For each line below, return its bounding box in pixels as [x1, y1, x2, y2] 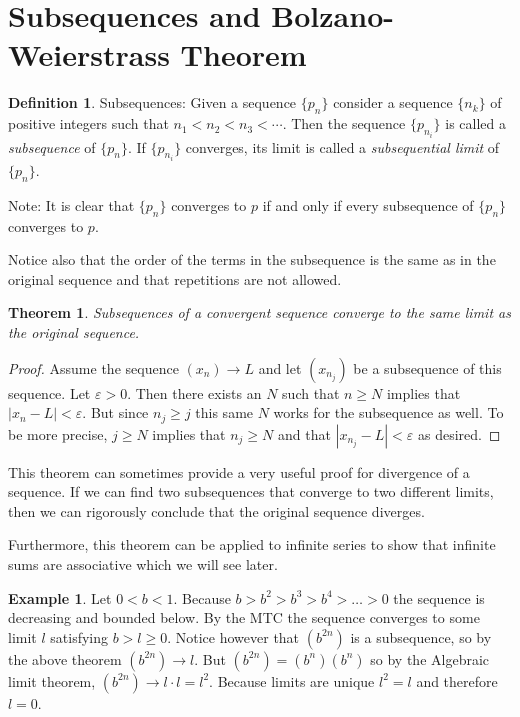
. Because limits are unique [209, 670, 375, 691]
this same [195, 402, 254, 423]
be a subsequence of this [353, 357, 502, 378]
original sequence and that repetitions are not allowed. [8, 268, 342, 289]
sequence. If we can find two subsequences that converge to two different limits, [8, 481, 494, 502]
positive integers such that [8, 113, 169, 134]
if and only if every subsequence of [262, 194, 474, 215]
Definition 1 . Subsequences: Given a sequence [8, 92, 297, 113]
